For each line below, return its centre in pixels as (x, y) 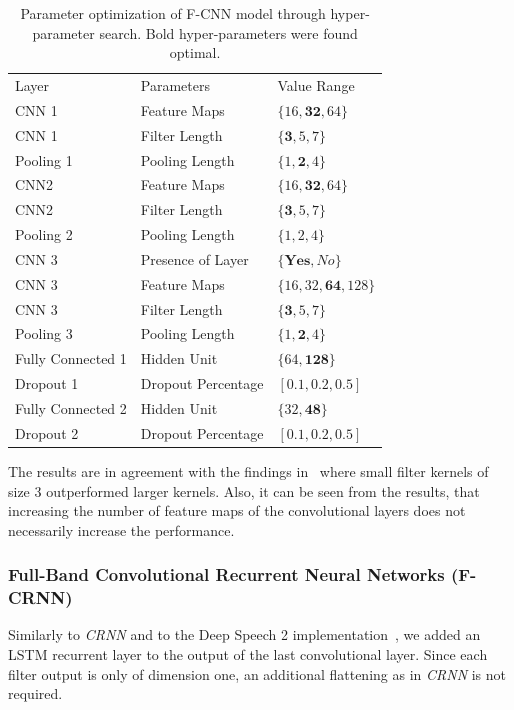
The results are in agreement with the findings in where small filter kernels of (248, 470)
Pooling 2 (44, 234)
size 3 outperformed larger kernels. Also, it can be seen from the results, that (244, 490)
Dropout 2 (47, 432)
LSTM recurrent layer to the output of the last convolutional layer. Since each (248, 654)
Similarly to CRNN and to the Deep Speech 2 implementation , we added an (244, 634)
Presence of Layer (194, 258)
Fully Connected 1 (71, 358)
